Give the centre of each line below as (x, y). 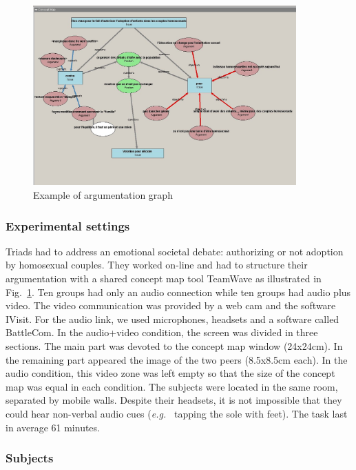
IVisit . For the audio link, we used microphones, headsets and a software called (172, 319)
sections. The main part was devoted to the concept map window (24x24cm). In (174, 346)
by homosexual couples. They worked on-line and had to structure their (157, 265)
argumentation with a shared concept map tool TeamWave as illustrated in (164, 278)
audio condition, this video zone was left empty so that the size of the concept (170, 373)
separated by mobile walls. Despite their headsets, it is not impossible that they (174, 400)
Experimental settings (68, 225)
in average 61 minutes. (53, 427)
